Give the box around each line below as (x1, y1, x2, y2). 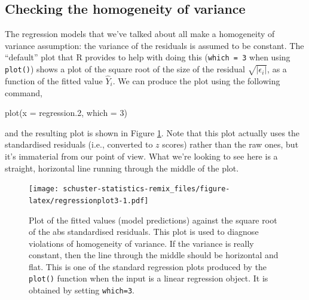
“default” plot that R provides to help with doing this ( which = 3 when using (5, 51, 290, 63)
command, (5, 86, 42, 99)
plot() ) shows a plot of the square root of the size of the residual (5, 63, 245, 75)
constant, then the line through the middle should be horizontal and (29, 249, 279, 261)
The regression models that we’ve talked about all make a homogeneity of (5, 27, 275, 40)
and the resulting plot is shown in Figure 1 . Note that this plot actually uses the (5, 126, 300, 139)
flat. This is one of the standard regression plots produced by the (29, 260, 267, 273)
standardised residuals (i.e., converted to (5, 138, 153, 151)
